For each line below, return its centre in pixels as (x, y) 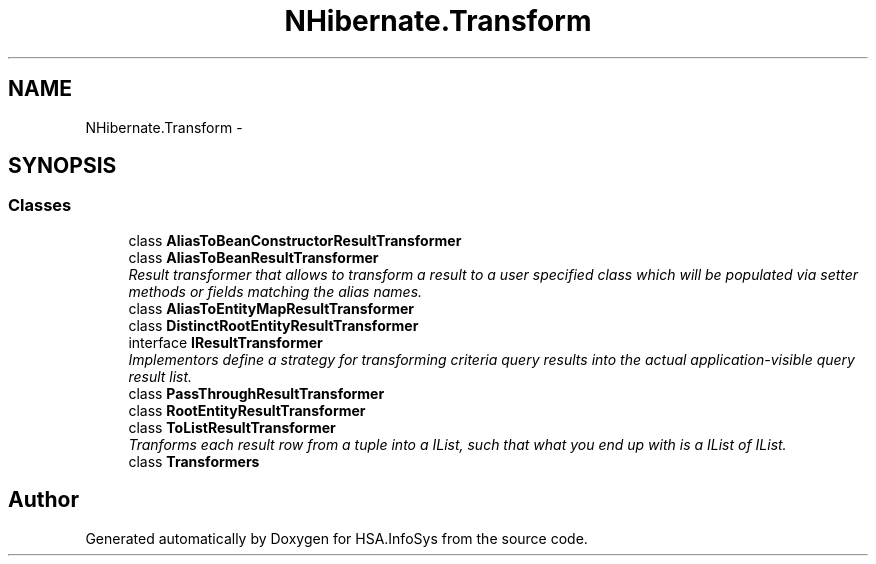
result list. (160, 376)
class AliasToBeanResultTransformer (253, 257)
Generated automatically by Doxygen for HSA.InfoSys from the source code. (336, 538)
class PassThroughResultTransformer (256, 393)
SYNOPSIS (62, 166)
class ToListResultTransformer (232, 427)
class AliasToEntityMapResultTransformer (271, 308)
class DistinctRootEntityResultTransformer (273, 325)
